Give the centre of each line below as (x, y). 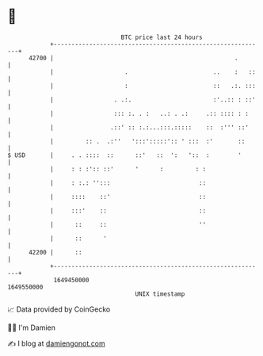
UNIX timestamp (160, 294)
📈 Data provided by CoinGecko (59, 309)
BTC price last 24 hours (162, 37)
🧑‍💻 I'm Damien (32, 327)
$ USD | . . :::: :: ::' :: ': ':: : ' (125, 155)
